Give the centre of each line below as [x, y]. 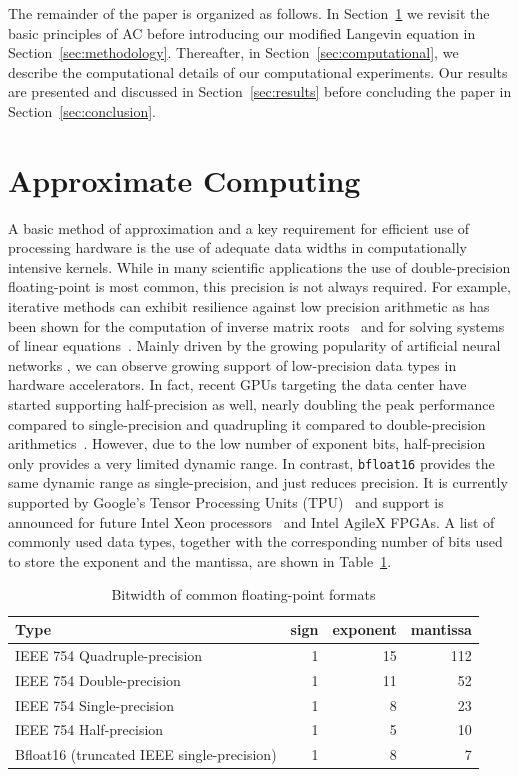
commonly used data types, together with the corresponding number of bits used [255, 541]
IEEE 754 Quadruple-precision [109, 654]
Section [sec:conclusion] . [82, 110]
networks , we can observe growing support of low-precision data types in [232, 364]
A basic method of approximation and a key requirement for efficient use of [239, 227]
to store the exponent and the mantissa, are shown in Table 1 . [200, 560]
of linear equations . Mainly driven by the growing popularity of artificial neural [254, 345]
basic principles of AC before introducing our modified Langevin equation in [242, 32]
